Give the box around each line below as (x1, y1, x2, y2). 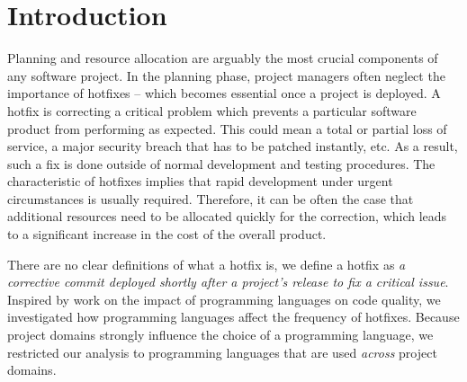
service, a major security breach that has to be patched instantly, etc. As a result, (7, 137, 458, 155)
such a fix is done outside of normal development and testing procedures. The (7, 154, 436, 173)
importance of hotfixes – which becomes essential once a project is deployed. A (7, 84, 441, 102)
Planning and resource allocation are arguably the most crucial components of (7, 49, 438, 67)
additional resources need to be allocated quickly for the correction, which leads (7, 207, 447, 226)
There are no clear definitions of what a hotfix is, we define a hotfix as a (7, 254, 406, 273)
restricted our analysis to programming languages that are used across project (7, 342, 437, 361)
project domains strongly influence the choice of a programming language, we (7, 325, 434, 344)
